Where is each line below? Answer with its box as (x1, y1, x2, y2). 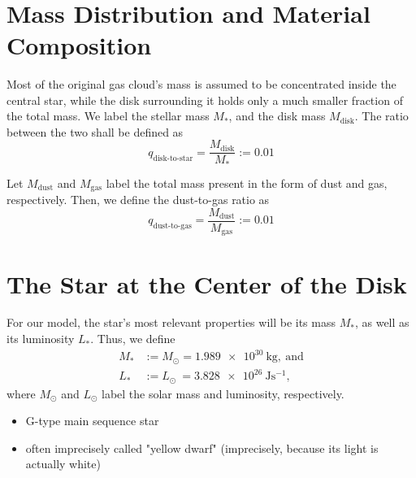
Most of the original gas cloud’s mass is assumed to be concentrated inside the (6, 75, 396, 92)
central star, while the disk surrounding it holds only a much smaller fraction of (6, 91, 403, 108)
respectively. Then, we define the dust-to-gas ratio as (6, 191, 270, 208)
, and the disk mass (228, 107, 326, 124)
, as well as (354, 314, 409, 331)
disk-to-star (153, 154, 193, 163)
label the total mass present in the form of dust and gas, (106, 174, 388, 191)
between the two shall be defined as (6, 123, 184, 140)
